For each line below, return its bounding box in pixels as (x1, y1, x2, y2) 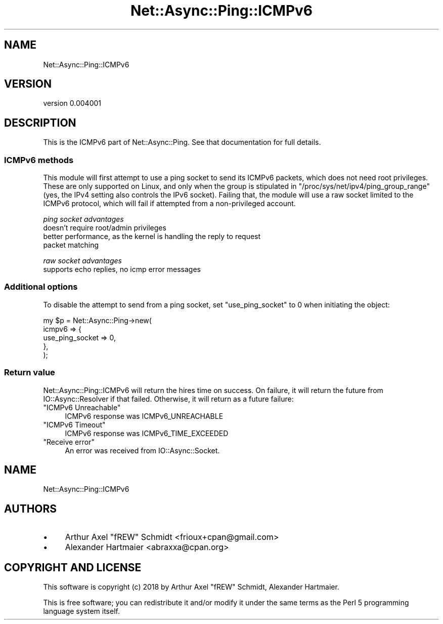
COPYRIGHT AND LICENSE (4, 561, 142, 574)
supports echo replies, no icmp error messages (43, 265, 201, 274)
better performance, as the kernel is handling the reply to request (43, 232, 261, 241)
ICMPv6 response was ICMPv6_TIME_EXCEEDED (65, 428, 229, 438)
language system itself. (43, 607, 120, 616)
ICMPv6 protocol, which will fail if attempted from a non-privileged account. (43, 199, 296, 208)
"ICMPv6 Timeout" (43, 420, 106, 429)
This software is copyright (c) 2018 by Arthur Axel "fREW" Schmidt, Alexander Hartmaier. (43, 582, 339, 592)
